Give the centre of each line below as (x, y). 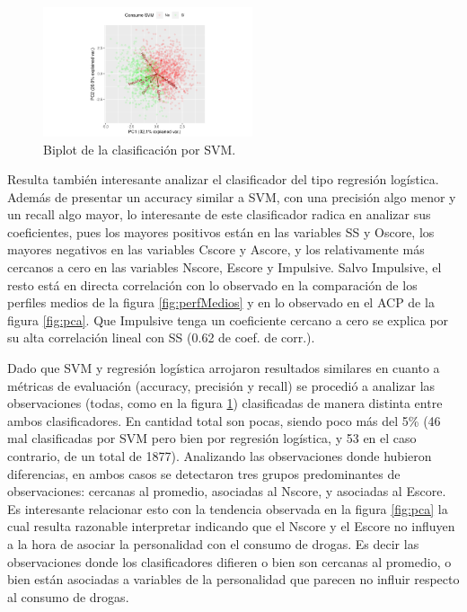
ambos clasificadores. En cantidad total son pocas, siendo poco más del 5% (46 (224, 420)
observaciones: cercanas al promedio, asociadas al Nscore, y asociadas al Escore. (227, 491)
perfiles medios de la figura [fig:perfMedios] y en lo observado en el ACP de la (221, 302)
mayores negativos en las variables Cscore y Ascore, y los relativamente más (216, 249)
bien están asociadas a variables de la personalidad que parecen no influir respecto (233, 579)
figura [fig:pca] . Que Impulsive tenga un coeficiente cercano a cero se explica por (228, 319)
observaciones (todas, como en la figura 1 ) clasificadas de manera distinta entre (225, 403)
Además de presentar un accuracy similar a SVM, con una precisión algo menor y (232, 196)
